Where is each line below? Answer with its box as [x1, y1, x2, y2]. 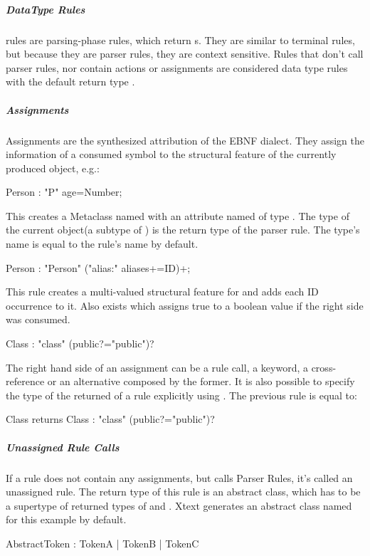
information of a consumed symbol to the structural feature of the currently [6, 147, 337, 162]
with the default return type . [6, 74, 135, 89]
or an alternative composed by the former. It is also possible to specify [47, 374, 355, 389]
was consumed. [6, 312, 70, 327]
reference [6, 374, 45, 389]
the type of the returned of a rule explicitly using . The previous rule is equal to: [6, 387, 357, 402]
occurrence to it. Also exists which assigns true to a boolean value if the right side [6, 298, 364, 313]
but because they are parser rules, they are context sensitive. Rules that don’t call [6, 46, 364, 61]
